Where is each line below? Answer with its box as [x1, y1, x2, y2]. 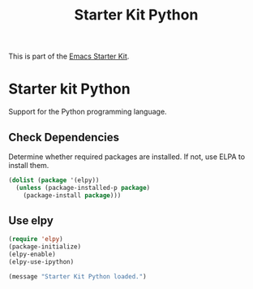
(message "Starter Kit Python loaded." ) [8, 272, 148, 281]
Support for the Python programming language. [8, 107, 168, 117]
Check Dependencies [8, 130, 120, 144]
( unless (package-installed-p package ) [15, 183, 151, 192]
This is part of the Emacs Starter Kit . [8, 51, 130, 62]
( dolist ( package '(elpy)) [8, 176, 100, 184]
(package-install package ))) [23, 191, 122, 200]
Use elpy [8, 214, 54, 227]
